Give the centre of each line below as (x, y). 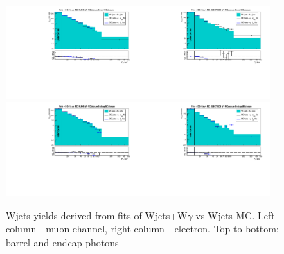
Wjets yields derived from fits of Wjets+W (97, 215)
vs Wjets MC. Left (235, 215)
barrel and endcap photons (62, 243)
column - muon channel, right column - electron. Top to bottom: (142, 229)
